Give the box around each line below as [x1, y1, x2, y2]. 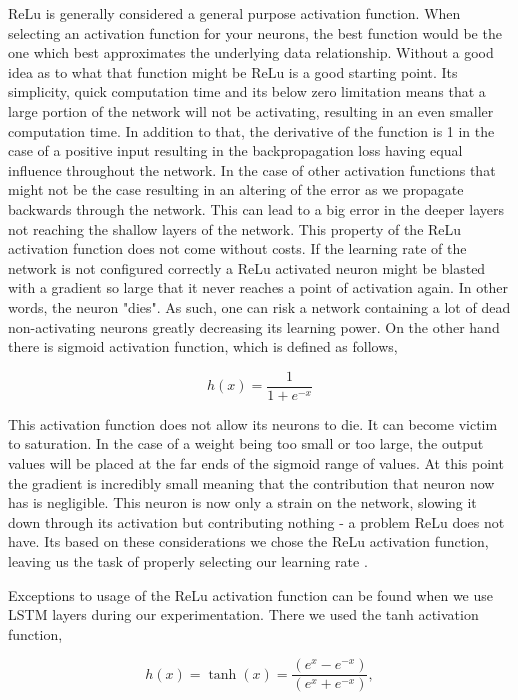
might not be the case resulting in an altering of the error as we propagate [8, 179, 464, 200]
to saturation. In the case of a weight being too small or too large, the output [8, 433, 484, 454]
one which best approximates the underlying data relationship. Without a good [8, 42, 494, 63]
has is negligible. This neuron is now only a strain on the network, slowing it [8, 492, 477, 513]
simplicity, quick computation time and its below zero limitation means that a [8, 81, 486, 102]
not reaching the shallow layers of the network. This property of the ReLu [8, 218, 462, 239]
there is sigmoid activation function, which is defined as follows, [8, 336, 398, 357]
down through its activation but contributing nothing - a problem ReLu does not [8, 511, 505, 532]
